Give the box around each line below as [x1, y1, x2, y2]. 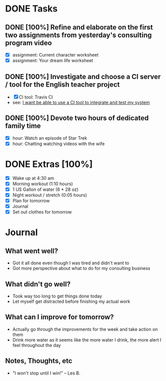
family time [5, 122, 41, 130]
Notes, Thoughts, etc [5, 356, 72, 365]
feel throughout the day [12, 342, 61, 348]
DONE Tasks [5, 3, 58, 15]
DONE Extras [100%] [5, 159, 93, 170]
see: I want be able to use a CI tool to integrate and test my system [12, 99, 150, 105]
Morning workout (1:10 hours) [12, 181, 73, 187]
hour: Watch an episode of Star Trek [12, 135, 87, 141]
